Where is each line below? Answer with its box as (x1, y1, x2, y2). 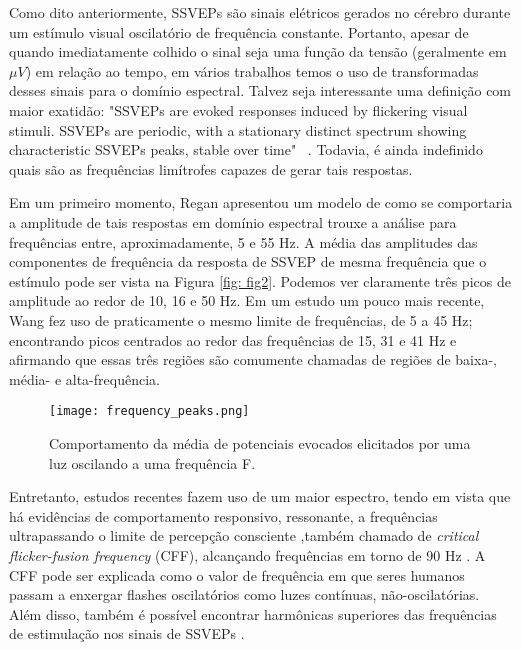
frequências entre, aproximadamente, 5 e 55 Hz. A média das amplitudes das (9, 231, 478, 252)
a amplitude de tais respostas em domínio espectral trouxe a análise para (9, 211, 457, 232)
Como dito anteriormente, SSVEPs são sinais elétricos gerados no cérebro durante (9, 2, 511, 22)
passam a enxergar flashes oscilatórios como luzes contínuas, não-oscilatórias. (9, 584, 480, 605)
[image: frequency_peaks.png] (49, 404, 250, 419)
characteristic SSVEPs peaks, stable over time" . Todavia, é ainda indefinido (9, 139, 483, 160)
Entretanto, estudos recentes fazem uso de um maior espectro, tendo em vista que (9, 486, 511, 507)
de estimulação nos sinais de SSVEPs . (9, 623, 245, 644)
